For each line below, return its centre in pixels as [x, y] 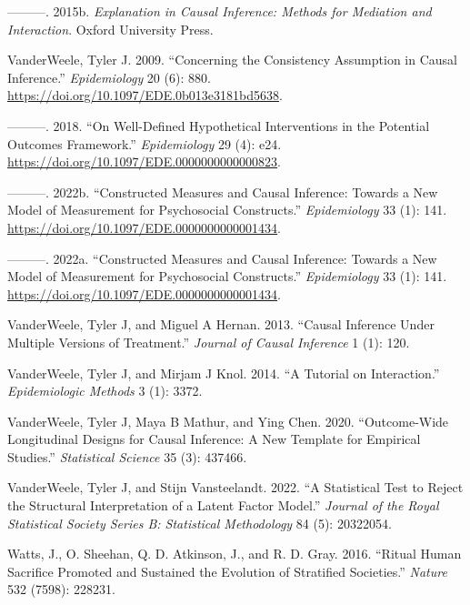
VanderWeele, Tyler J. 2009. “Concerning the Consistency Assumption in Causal [232, 60]
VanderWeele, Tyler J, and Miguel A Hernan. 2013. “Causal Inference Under [221, 324]
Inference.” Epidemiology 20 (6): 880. [109, 77]
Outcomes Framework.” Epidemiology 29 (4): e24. [145, 143]
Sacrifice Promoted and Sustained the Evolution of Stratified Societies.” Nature [227, 571]
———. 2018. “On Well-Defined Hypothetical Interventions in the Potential [219, 125]
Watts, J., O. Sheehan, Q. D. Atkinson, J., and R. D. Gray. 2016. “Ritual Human [235, 554]
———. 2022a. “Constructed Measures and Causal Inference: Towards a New [222, 258]
